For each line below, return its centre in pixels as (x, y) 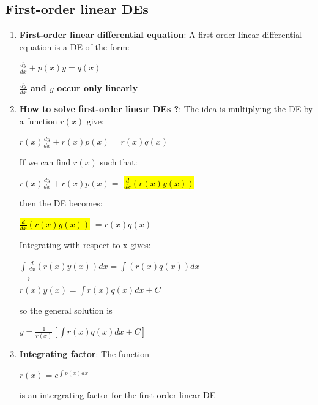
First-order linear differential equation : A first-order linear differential (161, 35)
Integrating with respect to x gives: (85, 244)
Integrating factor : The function (84, 354)
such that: (119, 162)
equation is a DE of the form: (74, 46)
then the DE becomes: (61, 203)
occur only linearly (97, 88)
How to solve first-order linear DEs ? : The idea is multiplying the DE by (166, 109)
